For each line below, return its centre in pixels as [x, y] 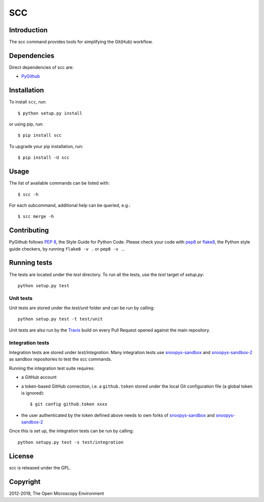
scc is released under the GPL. [40, 468]
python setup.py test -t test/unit [60, 319]
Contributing [29, 230]
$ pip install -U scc [44, 158]
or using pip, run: [26, 124]
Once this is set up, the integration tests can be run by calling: [71, 431]
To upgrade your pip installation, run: [46, 146]
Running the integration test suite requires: [52, 368]
